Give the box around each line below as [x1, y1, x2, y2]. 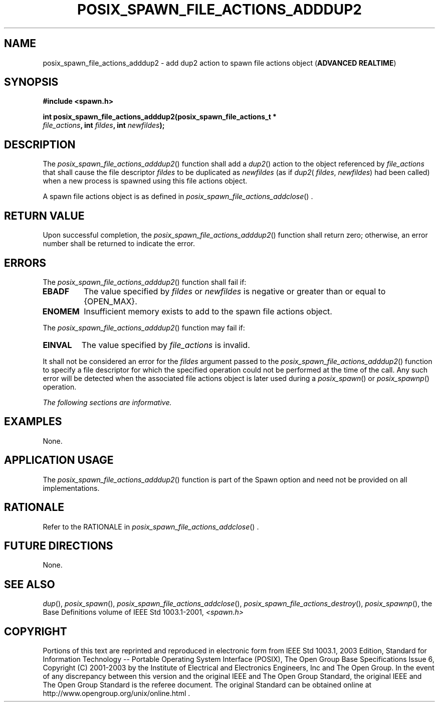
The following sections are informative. [43, 398, 172, 407]
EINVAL [43, 339, 72, 350]
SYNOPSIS [4, 76, 59, 89]
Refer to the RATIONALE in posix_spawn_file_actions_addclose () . [43, 522, 259, 531]
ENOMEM [42, 306, 80, 316]
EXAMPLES [4, 415, 62, 428]
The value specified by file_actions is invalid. [81, 339, 250, 350]
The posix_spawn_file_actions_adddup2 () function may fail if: [43, 323, 245, 332]
